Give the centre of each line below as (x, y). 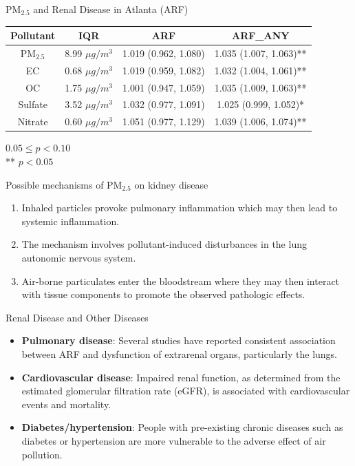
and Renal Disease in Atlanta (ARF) (111, 9)
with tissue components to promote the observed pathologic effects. (163, 294)
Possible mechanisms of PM (64, 184)
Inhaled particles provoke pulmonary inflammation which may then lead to (180, 208)
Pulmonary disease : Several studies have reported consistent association (179, 340)
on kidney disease (171, 184)
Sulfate (33, 104)
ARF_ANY (260, 35)
